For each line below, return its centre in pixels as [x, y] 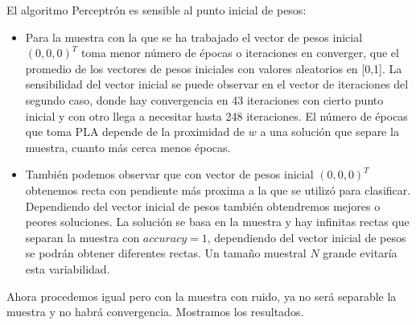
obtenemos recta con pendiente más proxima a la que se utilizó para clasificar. [218, 189]
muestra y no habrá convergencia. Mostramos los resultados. [155, 312]
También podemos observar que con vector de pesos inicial [169, 174]
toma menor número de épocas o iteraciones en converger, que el [240, 53]
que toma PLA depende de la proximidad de [135, 132]
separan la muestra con [82, 237]
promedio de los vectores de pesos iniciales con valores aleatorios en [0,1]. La [214, 68]
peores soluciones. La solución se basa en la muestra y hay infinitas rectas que [217, 222]
